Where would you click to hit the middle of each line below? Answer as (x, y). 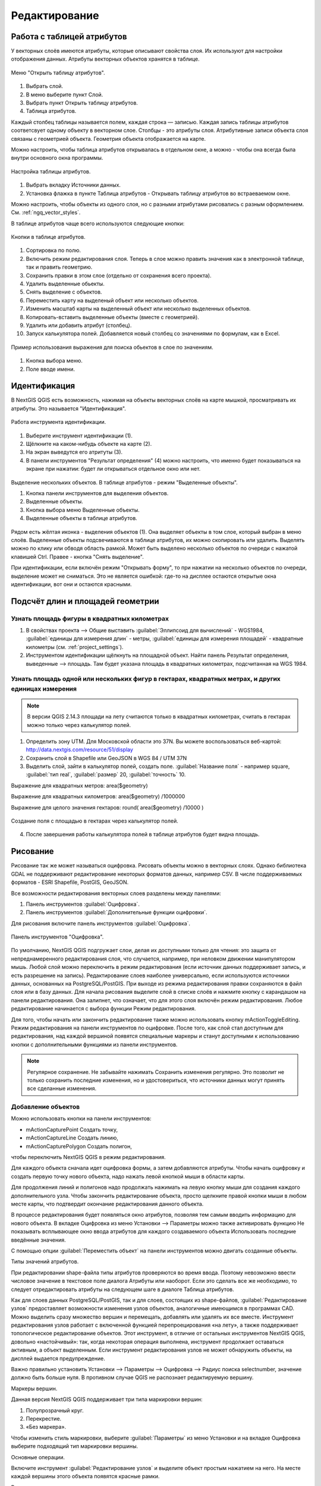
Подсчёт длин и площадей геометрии (85, 601)
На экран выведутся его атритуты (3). (74, 452)
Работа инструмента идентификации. (59, 422)
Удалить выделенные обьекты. (65, 284)
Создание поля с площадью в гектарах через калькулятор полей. (95, 821)
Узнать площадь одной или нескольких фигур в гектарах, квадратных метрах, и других (146, 679)
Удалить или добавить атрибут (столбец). (79, 325)
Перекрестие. (44, 1418)
